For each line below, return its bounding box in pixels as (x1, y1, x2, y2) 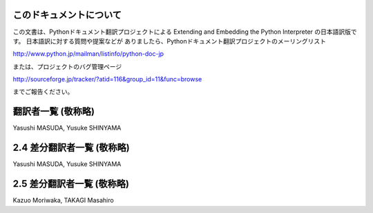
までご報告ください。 (12, 88, 74, 96)
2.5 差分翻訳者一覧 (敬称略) (12, 178, 129, 190)
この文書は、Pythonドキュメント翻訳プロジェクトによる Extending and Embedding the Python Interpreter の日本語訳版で (12, 28, 357, 36)
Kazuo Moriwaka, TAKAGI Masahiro (12, 196, 114, 205)
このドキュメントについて (12, 9, 122, 21)
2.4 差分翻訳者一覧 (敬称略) (12, 142, 131, 154)
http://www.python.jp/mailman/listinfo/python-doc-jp (12, 50, 164, 58)
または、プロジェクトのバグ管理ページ (12, 62, 122, 70)
